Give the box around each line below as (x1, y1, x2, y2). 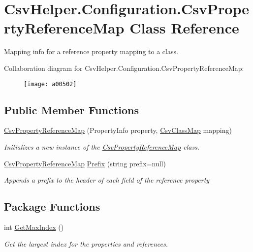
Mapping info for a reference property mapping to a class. (4, 46, 178, 57)
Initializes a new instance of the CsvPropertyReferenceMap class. (4, 141, 200, 152)
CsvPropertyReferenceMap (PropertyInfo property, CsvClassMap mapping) (4, 125, 232, 135)
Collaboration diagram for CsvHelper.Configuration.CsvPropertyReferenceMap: (4, 63, 244, 73)
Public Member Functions (4, 102, 139, 117)
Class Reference (129, 18, 239, 38)
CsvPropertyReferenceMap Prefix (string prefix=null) (4, 158, 166, 168)
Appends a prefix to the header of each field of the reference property (4, 175, 210, 185)
